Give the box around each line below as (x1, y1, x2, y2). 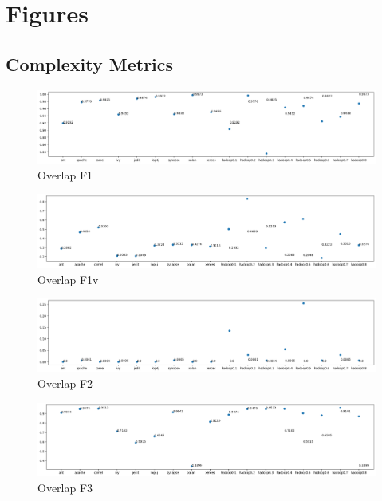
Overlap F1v (37, 270, 99, 287)
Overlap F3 (37, 479, 93, 496)
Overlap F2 (37, 375, 93, 392)
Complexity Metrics (6, 51, 174, 76)
